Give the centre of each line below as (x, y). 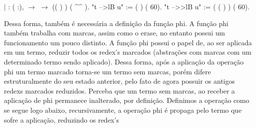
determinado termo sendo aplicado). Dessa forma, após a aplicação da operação (124, 61)
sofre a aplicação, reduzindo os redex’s (62, 119)
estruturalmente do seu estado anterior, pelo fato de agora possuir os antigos (119, 81)
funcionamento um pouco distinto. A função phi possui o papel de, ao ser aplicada (128, 42)
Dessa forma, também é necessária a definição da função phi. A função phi (116, 23)
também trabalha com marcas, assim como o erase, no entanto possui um (114, 33)
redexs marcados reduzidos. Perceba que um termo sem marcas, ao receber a (120, 90)
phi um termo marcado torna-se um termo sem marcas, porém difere (108, 71)
